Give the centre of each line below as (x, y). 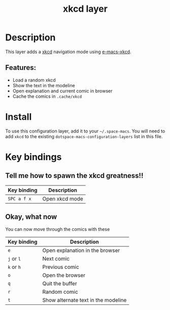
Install (19, 117)
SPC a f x (20, 199)
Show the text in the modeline (44, 85)
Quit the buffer (60, 283)
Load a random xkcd (34, 80)
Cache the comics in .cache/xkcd (47, 96)
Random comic (60, 292)
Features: (21, 68)
